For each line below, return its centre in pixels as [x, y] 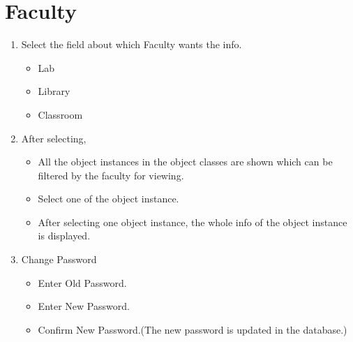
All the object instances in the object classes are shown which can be [185, 162]
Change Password [59, 259]
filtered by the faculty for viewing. [111, 175]
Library [54, 91]
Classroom [60, 114]
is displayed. [64, 236]
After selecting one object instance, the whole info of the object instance [193, 222]
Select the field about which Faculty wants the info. [132, 44]
